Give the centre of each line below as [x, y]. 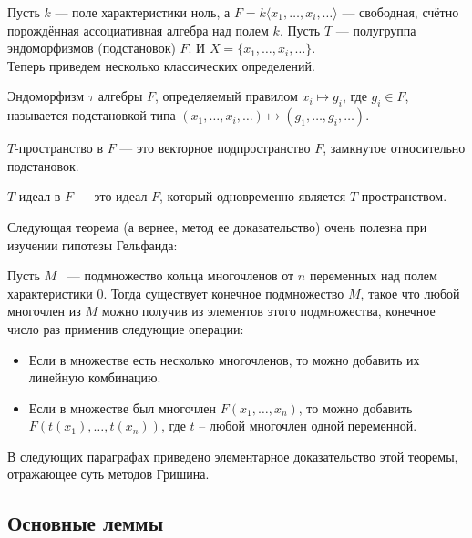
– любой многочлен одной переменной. [308, 426]
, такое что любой [410, 293]
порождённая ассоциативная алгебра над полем [138, 30]
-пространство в [59, 148]
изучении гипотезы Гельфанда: [92, 244]
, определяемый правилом [226, 96]
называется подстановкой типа [92, 115]
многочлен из [44, 311]
